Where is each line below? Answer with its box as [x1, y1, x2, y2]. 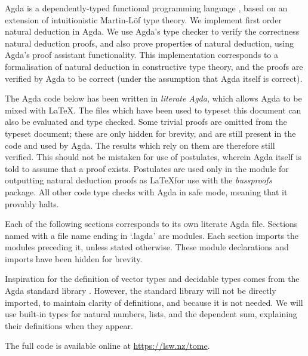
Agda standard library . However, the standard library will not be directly [5, 284, 276, 297]
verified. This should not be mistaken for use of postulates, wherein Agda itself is [5, 151, 301, 163]
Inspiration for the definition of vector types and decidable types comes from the [5, 272, 300, 285]
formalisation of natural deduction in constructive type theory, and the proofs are [5, 60, 303, 72]
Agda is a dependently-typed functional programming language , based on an [5, 2, 288, 14]
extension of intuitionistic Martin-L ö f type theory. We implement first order [5, 13, 282, 26]
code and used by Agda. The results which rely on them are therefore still [5, 139, 275, 151]
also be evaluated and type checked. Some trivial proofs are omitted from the [5, 115, 287, 128]
